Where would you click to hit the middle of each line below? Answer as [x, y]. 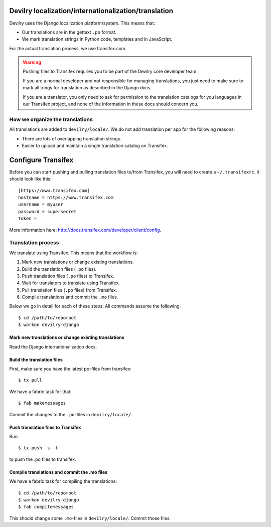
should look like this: [30, 179]
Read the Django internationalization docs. [53, 346]
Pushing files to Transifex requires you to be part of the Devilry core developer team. [110, 71]
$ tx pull [30, 380]
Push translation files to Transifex [45, 427]
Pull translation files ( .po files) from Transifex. [70, 290]
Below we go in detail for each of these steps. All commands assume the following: [95, 306]
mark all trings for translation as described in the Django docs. [87, 88]
